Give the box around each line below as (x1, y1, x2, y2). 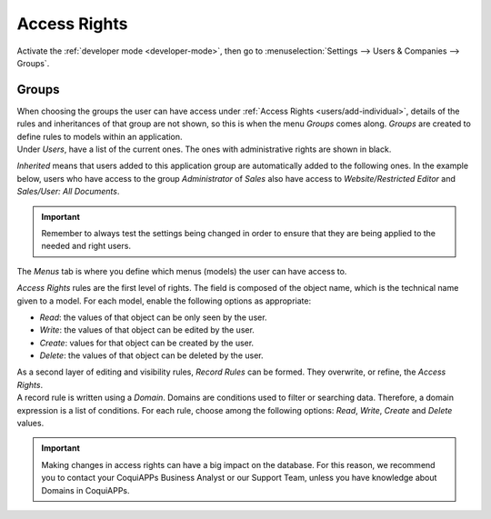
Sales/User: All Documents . (16, 186, 120, 197)
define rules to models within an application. (16, 131, 183, 142)
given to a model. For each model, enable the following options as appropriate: (16, 295, 312, 306)
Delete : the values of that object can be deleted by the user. (39, 350, 264, 361)
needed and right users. (41, 241, 132, 252)
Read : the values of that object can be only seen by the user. (39, 312, 267, 323)
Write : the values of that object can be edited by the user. (39, 324, 255, 335)
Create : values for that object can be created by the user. (39, 337, 255, 348)
